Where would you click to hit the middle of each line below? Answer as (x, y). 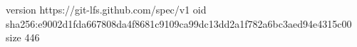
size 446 (23, 37)
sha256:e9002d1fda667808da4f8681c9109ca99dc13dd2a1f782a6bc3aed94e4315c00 (179, 23)
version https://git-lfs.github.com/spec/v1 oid (106, 9)
